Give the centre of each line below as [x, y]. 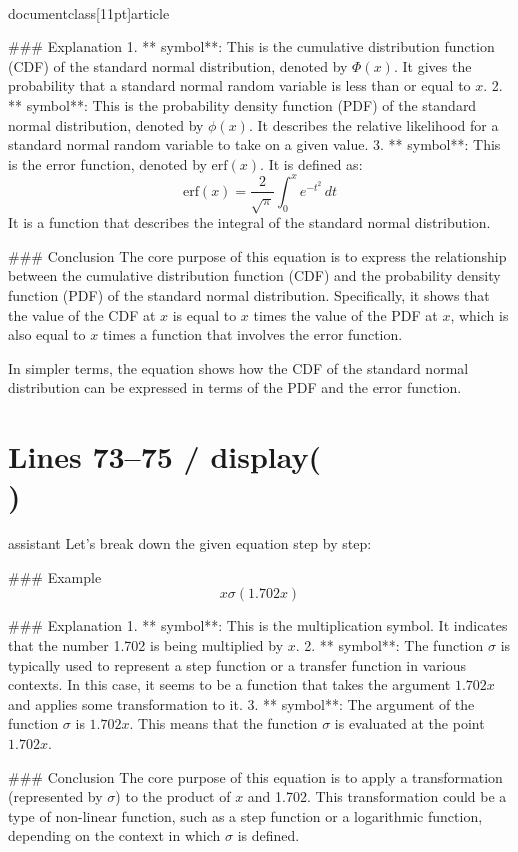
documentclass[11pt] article [89, 12]
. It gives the [432, 65]
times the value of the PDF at [345, 314]
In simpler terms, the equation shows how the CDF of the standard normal [238, 367]
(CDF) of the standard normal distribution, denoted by [178, 65]
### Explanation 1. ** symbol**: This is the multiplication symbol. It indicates [258, 625]
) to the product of [173, 796]
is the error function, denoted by [107, 163]
